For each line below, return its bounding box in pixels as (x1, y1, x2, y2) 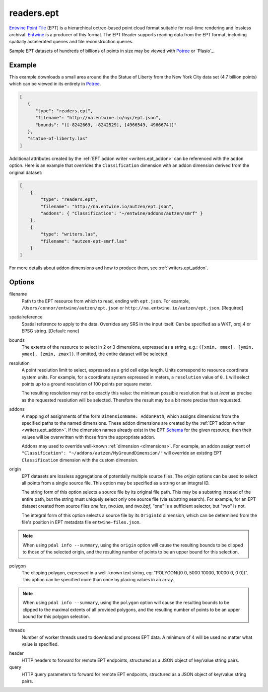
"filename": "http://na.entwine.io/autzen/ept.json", (40, 204, 174, 209)
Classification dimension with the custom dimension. (21, 457, 138, 463)
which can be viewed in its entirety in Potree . (9, 81, 101, 87)
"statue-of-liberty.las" (27, 136, 88, 142)
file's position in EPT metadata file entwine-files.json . (21, 519, 141, 525)
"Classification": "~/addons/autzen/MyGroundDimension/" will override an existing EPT (21, 450, 222, 456)
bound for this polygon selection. (22, 614, 90, 619)
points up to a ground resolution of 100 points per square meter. (21, 381, 152, 387)
